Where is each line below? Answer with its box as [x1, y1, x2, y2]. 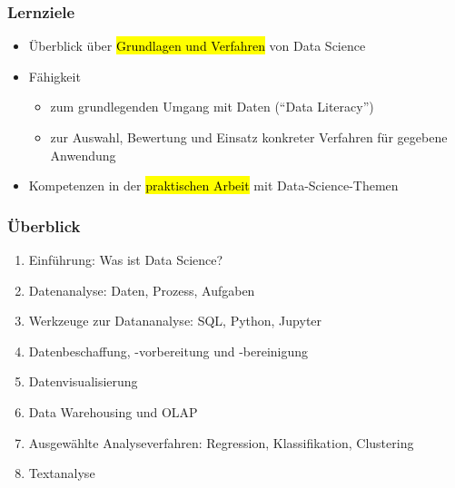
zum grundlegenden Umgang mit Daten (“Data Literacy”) [50, 97, 374, 116]
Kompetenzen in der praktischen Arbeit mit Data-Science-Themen [28, 176, 399, 195]
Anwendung [50, 145, 116, 164]
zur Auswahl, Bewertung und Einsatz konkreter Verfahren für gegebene [50, 128, 448, 146]
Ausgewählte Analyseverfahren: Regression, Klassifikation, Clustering [28, 433, 414, 452]
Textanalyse [28, 464, 95, 483]
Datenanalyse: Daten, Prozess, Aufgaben [28, 280, 255, 299]
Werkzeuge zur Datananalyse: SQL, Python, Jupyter [28, 311, 322, 330]
